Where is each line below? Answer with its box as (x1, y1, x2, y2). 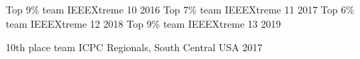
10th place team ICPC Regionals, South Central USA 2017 (6, 40, 263, 55)
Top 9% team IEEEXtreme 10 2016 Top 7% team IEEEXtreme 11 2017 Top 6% (6, 2, 354, 16)
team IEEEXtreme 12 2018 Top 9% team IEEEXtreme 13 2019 (6, 16, 281, 31)
